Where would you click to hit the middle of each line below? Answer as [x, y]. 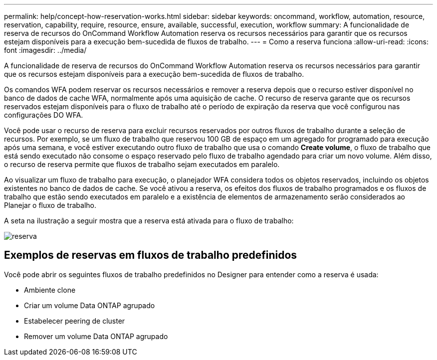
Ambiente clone [50, 290]
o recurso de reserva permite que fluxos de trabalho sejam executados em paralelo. [142, 164]
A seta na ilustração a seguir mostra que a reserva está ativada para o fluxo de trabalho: [149, 221]
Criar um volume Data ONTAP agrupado [90, 305]
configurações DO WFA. [44, 115]
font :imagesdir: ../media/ [45, 50]
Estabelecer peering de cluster [75, 321]
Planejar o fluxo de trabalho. [50, 205]
